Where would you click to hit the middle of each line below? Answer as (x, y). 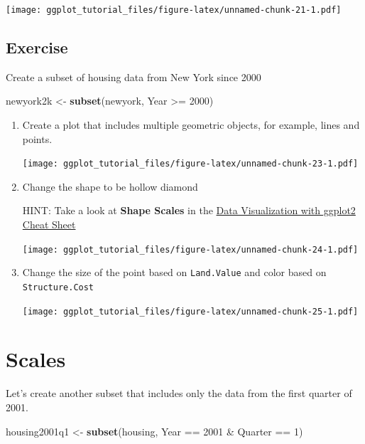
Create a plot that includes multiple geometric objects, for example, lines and (191, 125)
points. (37, 138)
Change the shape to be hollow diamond (110, 186)
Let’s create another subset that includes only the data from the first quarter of (179, 393)
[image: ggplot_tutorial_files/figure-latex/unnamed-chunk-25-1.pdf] (190, 311)
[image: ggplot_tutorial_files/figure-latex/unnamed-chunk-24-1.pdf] (190, 249)
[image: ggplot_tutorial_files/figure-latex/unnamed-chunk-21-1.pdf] (174, 10)
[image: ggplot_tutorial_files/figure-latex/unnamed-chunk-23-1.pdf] (190, 164)
